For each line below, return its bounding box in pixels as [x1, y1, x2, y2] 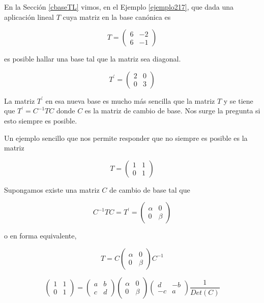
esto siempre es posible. [4, 115, 77, 126]
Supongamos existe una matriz [4, 184, 100, 195]
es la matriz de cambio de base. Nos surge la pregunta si [84, 105, 260, 116]
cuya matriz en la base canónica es [63, 11, 171, 22]
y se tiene [223, 95, 253, 106]
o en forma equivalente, [4, 230, 77, 241]
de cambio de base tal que [109, 184, 190, 195]
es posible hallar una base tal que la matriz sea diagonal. [4, 53, 181, 64]
